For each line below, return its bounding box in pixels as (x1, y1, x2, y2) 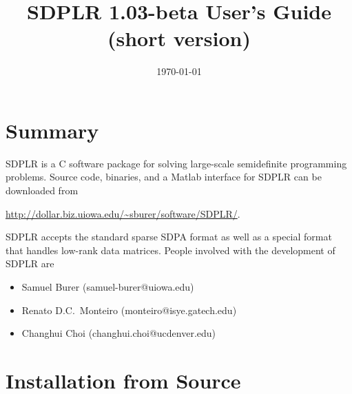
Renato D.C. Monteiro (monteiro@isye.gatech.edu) (21, 302, 237, 317)
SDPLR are (6, 256, 54, 271)
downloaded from (6, 183, 79, 198)
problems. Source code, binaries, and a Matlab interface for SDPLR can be (6, 169, 322, 184)
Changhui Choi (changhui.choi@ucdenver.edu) (21, 326, 216, 340)
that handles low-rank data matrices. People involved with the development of (6, 242, 335, 257)
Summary (6, 116, 99, 144)
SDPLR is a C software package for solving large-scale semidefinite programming (6, 156, 347, 170)
